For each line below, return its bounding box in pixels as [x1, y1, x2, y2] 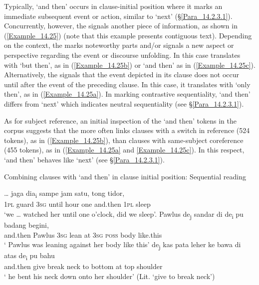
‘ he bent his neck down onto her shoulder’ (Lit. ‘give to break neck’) [4, 271, 215, 281]
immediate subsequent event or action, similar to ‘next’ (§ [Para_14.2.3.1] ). [4, 10, 233, 21]
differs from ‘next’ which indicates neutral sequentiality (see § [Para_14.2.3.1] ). [4, 98, 244, 109]
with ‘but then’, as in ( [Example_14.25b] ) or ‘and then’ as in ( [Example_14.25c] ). [4, 59, 256, 70]
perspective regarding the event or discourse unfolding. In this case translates [4, 49, 241, 60]
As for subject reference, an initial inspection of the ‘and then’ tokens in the [4, 115, 237, 126]
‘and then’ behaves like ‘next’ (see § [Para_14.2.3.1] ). [4, 154, 165, 164]
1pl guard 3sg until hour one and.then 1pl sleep [4, 199, 151, 209]
